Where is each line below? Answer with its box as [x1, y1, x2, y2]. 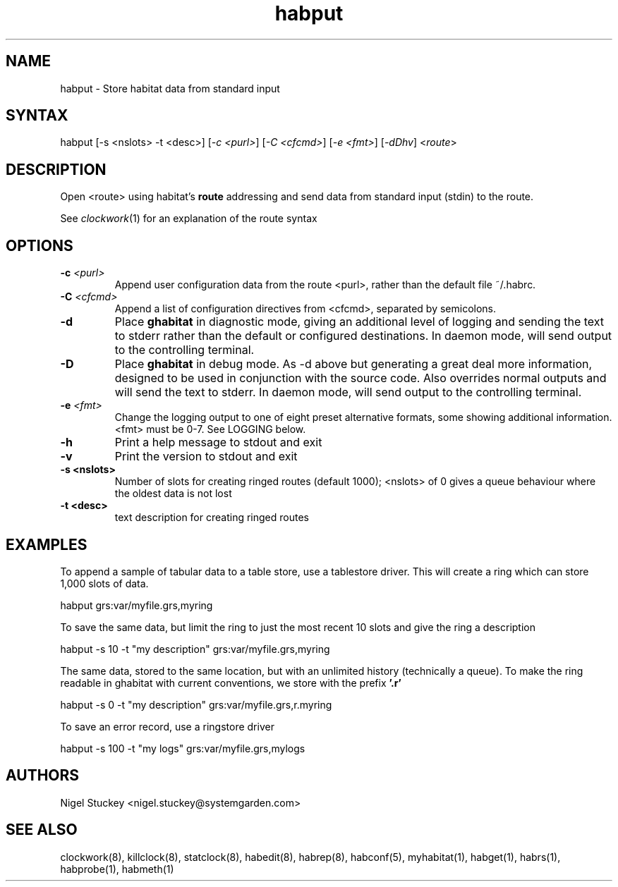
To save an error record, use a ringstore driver [60, 720, 274, 733]
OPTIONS [6, 236, 73, 255]
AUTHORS [6, 766, 80, 785]
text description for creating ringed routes [114, 511, 309, 524]
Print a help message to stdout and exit [114, 435, 322, 450]
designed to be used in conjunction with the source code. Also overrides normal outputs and [114, 371, 607, 386]
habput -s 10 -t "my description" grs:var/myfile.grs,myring [60, 642, 330, 655]
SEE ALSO [6, 821, 78, 839]
